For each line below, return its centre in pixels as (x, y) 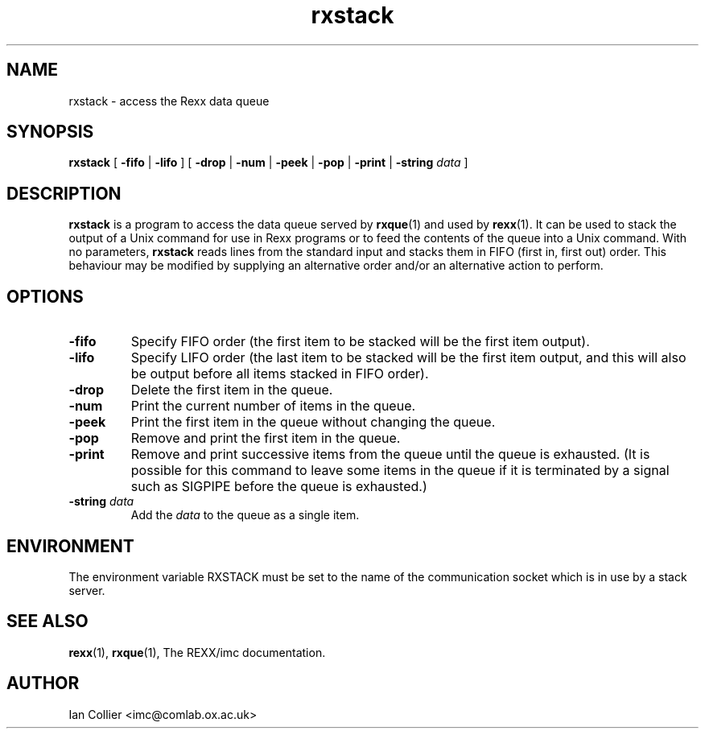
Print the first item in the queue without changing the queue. (313, 422)
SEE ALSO (47, 621)
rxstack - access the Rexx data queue (169, 101)
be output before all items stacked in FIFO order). (280, 374)
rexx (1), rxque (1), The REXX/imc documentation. (197, 652)
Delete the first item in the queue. (232, 390)
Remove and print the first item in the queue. (266, 438)
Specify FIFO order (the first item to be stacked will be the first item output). (360, 342)
